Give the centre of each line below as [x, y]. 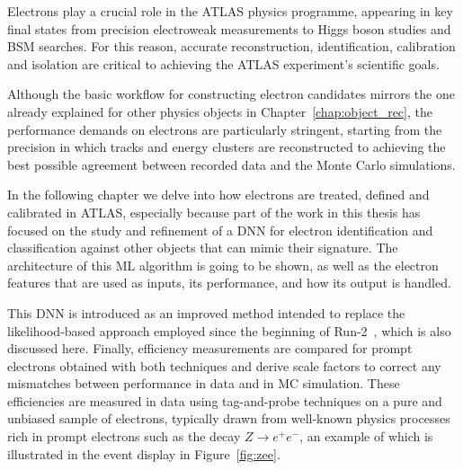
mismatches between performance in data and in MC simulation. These [204, 383]
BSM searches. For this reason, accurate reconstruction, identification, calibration [231, 46]
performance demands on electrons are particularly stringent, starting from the [225, 129]
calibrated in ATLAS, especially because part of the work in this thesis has [214, 212]
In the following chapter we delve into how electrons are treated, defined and [218, 195]
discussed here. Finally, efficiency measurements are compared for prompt [210, 348]
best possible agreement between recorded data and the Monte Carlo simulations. [231, 164]
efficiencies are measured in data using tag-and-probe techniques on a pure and [225, 400]
